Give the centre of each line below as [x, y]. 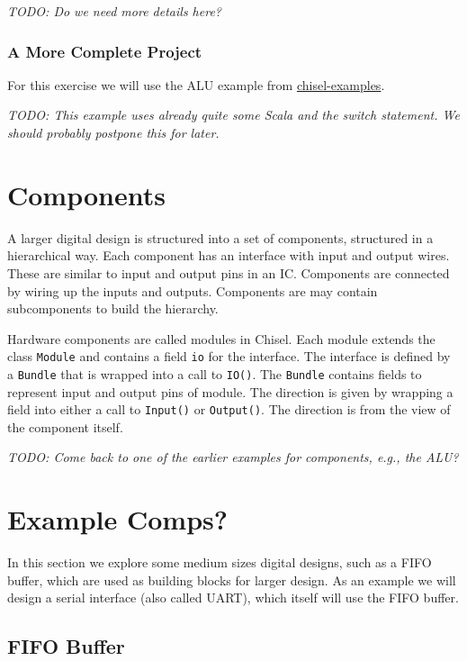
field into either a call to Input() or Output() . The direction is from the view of [229, 409]
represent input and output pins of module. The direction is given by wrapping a [230, 391]
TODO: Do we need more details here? [114, 11]
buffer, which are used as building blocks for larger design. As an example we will [232, 580]
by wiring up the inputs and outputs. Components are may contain [193, 290]
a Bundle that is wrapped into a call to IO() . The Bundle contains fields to [215, 373]
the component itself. [65, 426]
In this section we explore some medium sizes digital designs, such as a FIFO [220, 562]
